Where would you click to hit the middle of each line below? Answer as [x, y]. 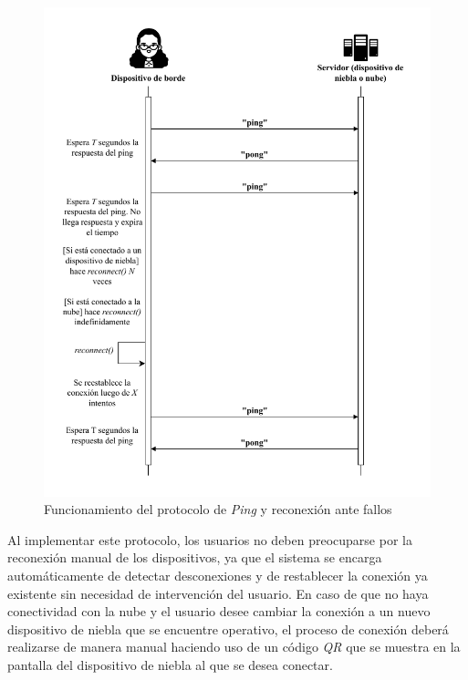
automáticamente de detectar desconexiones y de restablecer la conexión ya [218, 576]
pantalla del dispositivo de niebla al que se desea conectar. [170, 665]
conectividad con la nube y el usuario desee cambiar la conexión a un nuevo [219, 611]
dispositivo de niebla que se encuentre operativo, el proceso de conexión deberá [228, 628]
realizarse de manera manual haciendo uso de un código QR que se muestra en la [234, 647]
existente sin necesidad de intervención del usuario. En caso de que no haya [218, 593]
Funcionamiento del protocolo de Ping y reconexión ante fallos [218, 509]
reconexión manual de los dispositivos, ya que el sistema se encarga [195, 557]
